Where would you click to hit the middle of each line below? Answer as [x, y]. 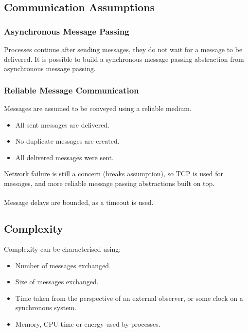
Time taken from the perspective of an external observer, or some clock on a [129, 298]
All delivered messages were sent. [64, 157]
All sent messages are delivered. [62, 124]
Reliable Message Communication [71, 90]
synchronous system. [46, 307]
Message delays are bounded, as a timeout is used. [79, 202]
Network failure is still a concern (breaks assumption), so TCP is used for [114, 174]
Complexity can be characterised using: [62, 249]
